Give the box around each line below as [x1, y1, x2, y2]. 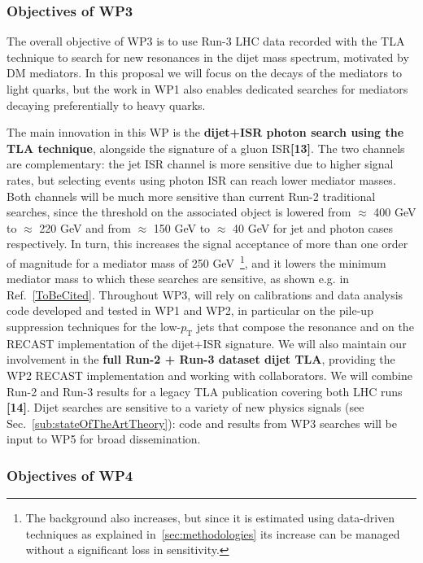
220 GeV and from [39, 219, 131, 236]
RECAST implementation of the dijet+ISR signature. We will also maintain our [7, 334, 407, 351]
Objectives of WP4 [7, 465, 133, 485]
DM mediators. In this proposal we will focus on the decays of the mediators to [7, 64, 403, 81]
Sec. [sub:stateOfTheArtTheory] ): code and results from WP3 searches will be [7, 414, 397, 431]
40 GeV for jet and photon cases [233, 219, 394, 236]
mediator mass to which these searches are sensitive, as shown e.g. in [7, 270, 350, 287]
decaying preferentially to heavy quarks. [7, 96, 206, 113]
